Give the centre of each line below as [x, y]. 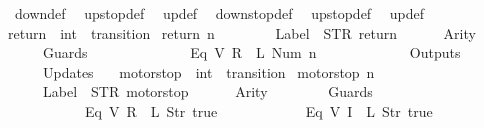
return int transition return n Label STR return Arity [241, 32]
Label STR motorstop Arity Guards [207, 91]
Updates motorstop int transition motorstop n [208, 71]
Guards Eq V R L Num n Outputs [251, 52]
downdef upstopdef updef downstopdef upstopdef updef [219, 13]
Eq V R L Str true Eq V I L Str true [258, 110]
